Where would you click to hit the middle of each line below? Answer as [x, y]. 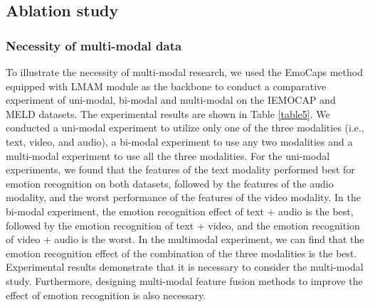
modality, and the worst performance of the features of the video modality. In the [183, 197]
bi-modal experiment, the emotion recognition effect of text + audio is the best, [180, 211]
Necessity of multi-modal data [94, 45]
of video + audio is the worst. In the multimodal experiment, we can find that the [185, 239]
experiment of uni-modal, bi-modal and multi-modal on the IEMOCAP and [171, 100]
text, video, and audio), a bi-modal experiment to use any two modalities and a [179, 141]
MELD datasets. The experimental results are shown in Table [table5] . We [168, 113]
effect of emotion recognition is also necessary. [106, 295]
